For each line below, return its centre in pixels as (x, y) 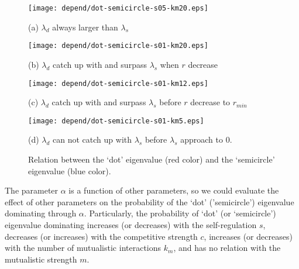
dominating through (41, 213)
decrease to (210, 102)
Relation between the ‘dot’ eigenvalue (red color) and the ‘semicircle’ (152, 159)
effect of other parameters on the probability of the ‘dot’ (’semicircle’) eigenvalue (149, 201)
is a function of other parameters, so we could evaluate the (174, 190)
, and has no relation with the (227, 248)
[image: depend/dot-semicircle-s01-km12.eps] (118, 83)
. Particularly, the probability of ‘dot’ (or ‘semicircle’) (180, 213)
